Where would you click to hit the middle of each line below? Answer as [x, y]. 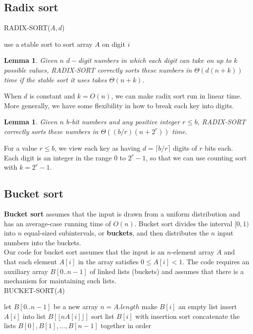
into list [34, 316]
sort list [103, 316]
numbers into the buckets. [43, 242]
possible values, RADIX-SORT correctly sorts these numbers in [98, 69]
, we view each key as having [97, 147]
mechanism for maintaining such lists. [60, 281]
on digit [114, 44]
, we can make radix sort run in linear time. [176, 96]
